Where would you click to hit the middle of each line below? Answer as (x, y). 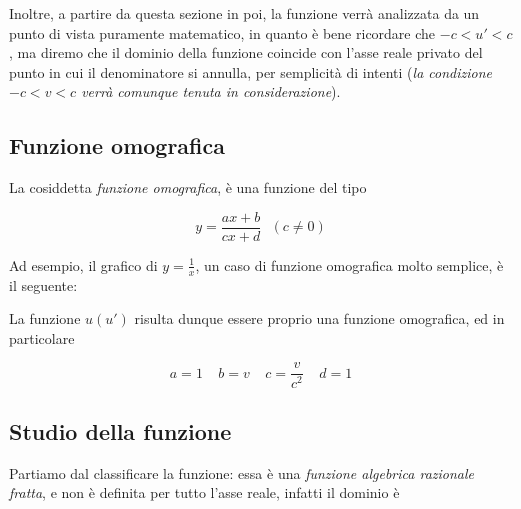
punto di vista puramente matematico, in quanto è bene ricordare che (222, 32)
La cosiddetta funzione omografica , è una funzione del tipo (188, 187)
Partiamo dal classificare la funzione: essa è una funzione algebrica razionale (242, 472)
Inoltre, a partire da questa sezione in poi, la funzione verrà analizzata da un (244, 13)
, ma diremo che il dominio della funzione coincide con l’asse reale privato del (246, 52)
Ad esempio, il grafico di (83, 264)
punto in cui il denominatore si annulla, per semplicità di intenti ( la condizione (250, 71)
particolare (42, 337)
